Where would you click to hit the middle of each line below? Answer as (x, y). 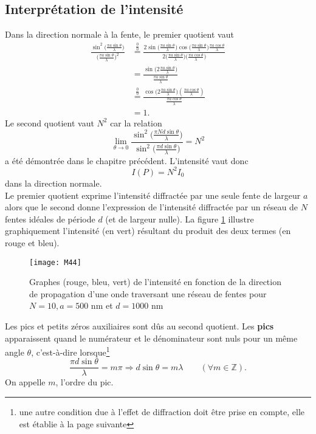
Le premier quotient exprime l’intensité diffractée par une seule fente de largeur (153, 195)
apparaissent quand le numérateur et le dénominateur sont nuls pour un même (151, 338)
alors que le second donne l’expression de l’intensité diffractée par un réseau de (152, 207)
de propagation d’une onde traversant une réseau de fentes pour (148, 293)
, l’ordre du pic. (84, 382)
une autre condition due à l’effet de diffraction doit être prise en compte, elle (162, 412)
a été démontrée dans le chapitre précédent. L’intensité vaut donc (127, 160)
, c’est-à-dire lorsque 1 (70, 351)
